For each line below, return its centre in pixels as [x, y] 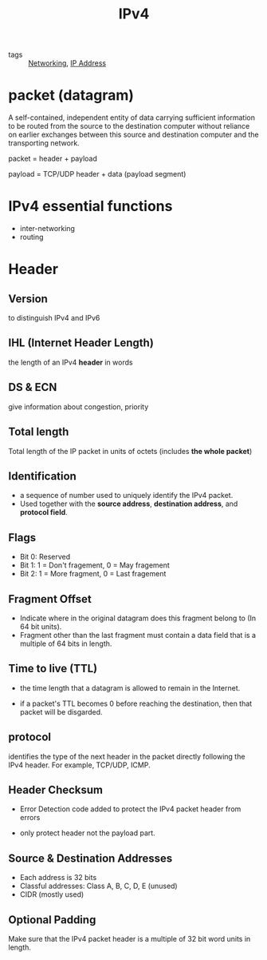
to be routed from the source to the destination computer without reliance [129, 126]
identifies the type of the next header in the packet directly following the [127, 756]
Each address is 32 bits [58, 878]
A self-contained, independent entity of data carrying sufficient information [132, 118]
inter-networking [47, 229]
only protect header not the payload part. [87, 833]
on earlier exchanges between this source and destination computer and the [133, 135]
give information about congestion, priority [79, 406]
